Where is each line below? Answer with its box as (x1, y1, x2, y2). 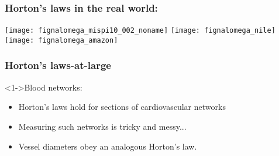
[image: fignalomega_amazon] (5, 36, 118, 44)
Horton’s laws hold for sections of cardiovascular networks (18, 100, 226, 113)
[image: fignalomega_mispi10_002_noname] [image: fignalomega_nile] (5, 26, 275, 35)
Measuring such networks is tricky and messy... (18, 120, 187, 132)
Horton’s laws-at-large (5, 58, 111, 72)
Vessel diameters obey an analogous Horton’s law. (18, 140, 197, 152)
